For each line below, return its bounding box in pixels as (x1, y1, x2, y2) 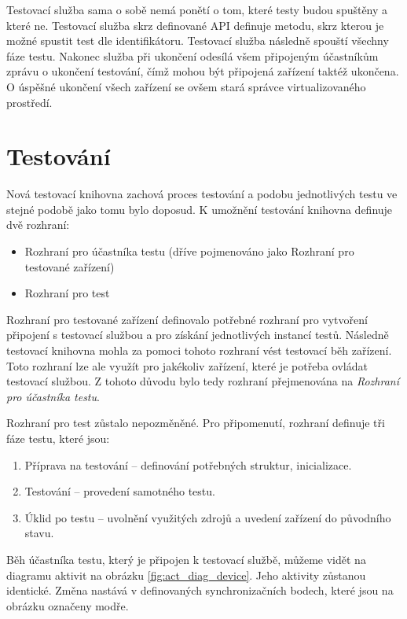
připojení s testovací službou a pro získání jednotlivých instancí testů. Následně (6, 326, 389, 343)
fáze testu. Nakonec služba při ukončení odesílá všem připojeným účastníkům (6, 47, 379, 64)
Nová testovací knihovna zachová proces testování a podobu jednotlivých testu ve (6, 186, 398, 202)
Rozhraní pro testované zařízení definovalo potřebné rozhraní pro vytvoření (6, 311, 368, 327)
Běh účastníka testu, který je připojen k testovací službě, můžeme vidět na (6, 551, 366, 567)
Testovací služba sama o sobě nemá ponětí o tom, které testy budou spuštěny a (6, 2, 388, 17)
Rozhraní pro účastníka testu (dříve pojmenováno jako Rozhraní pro (24, 243, 354, 260)
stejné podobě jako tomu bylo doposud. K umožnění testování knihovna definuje (6, 201, 393, 217)
